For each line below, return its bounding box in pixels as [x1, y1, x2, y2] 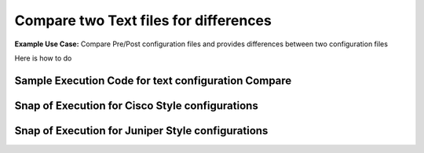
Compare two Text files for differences [14, 12, 272, 29]
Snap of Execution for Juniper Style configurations [14, 124, 269, 137]
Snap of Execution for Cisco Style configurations [14, 99, 258, 112]
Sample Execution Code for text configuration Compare [14, 74, 292, 87]
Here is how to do [14, 53, 72, 63]
